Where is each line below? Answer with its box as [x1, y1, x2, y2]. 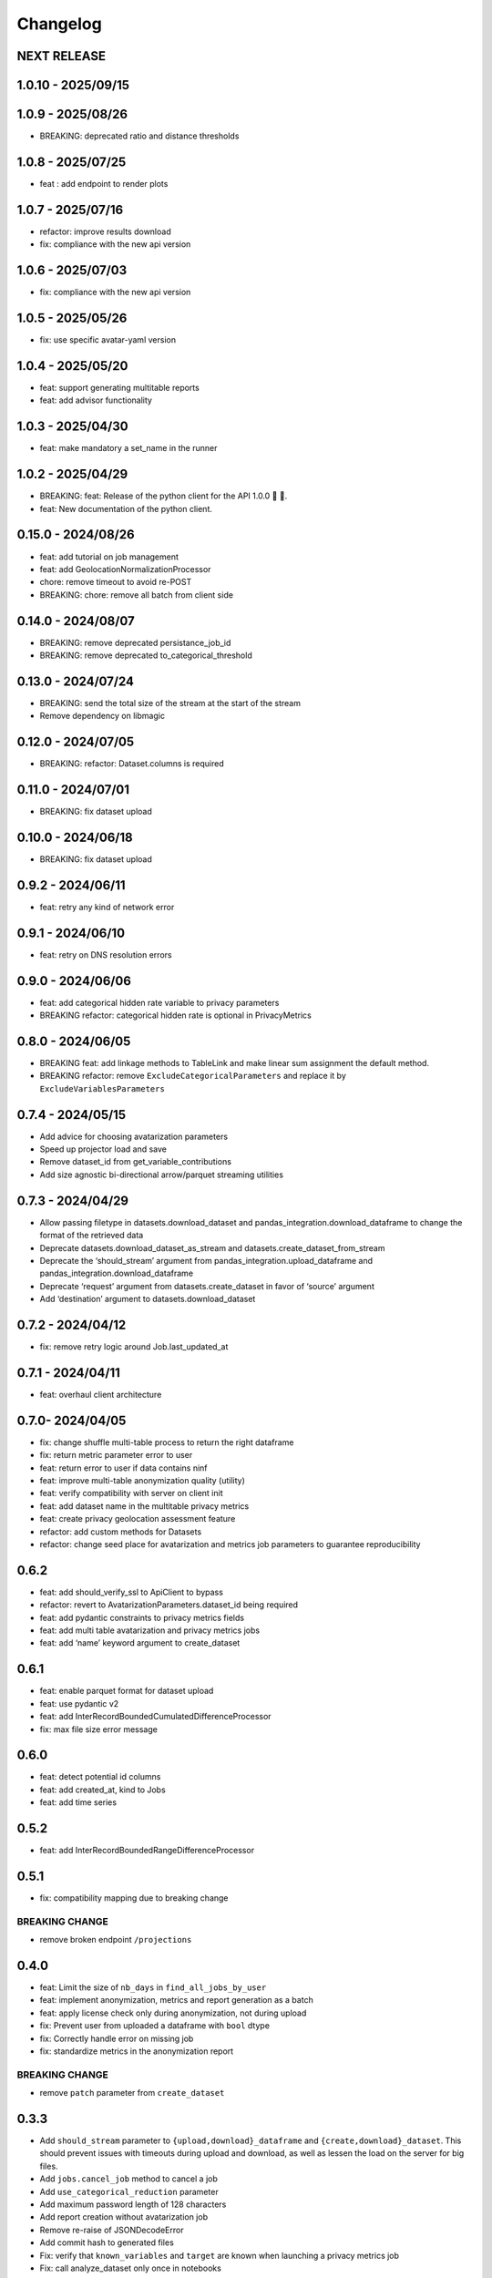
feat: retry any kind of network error [39, 901, 175, 912]
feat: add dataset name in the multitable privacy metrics [39, 1500, 250, 1512]
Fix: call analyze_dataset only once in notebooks [39, 2263, 222, 2273]
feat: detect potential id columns [39, 1771, 161, 1782]
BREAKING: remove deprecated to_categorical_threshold [39, 650, 252, 661]
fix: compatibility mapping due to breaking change [39, 1893, 229, 1903]
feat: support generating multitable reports [39, 383, 200, 394]
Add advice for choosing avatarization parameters [39, 1131, 228, 1142]
